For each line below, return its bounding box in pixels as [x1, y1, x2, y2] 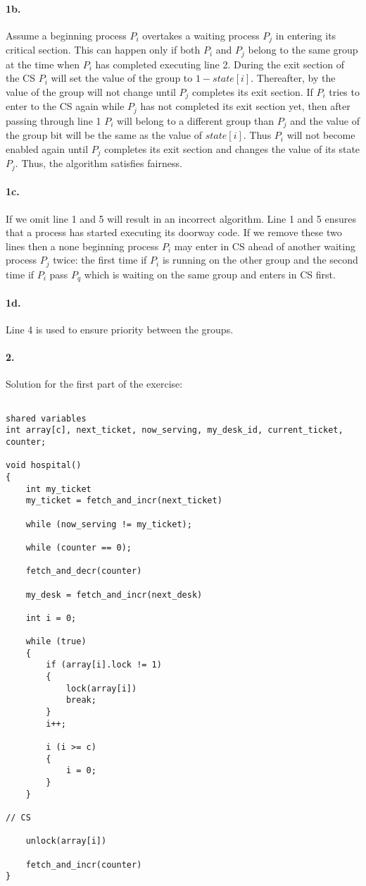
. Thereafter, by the [251, 70, 336, 85]
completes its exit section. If [192, 84, 313, 99]
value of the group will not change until [6, 84, 176, 99]
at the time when [6, 56, 80, 71]
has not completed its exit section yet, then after [140, 99, 351, 113]
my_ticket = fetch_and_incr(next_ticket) [25, 496, 222, 506]
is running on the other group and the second [162, 252, 358, 267]
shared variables [6, 413, 87, 424]
